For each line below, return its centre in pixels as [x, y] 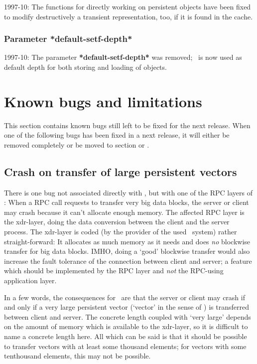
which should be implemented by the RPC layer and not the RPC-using [114, 271]
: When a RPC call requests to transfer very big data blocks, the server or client [127, 202]
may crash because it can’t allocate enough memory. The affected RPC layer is [124, 212]
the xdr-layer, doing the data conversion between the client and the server [117, 222]
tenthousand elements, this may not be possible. [77, 356]
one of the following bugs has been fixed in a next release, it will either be [117, 135]
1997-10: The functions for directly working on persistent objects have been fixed [128, 6]
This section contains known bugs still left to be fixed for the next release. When [127, 125]
